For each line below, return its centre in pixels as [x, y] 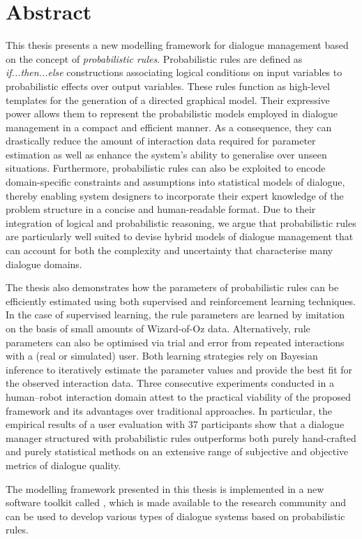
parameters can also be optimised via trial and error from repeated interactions [175, 342]
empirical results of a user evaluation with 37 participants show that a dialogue [175, 424]
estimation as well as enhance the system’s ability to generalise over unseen [166, 154]
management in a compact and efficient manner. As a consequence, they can [169, 127]
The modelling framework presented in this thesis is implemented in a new [165, 488]
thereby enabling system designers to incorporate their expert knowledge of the [175, 195]
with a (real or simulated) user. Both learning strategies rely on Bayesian [162, 356]
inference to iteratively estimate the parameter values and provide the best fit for [179, 369]
